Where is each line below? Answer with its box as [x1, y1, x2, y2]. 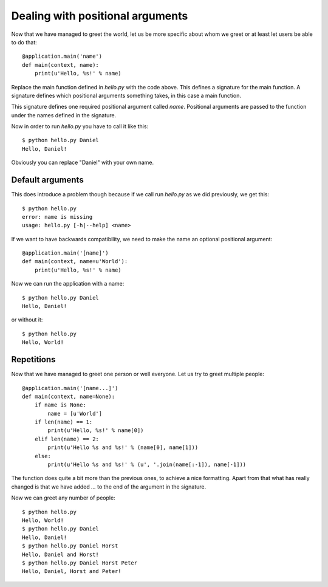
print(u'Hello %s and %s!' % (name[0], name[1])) [47, 444, 199, 451]
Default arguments [11, 175, 84, 185]
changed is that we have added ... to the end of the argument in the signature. [11, 483, 207, 490]
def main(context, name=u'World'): [22, 258, 128, 265]
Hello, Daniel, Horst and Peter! [22, 568, 121, 575]
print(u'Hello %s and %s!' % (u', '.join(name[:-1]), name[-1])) [47, 461, 247, 468]
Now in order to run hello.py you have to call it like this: [11, 123, 149, 130]
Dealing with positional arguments [11, 9, 188, 22]
